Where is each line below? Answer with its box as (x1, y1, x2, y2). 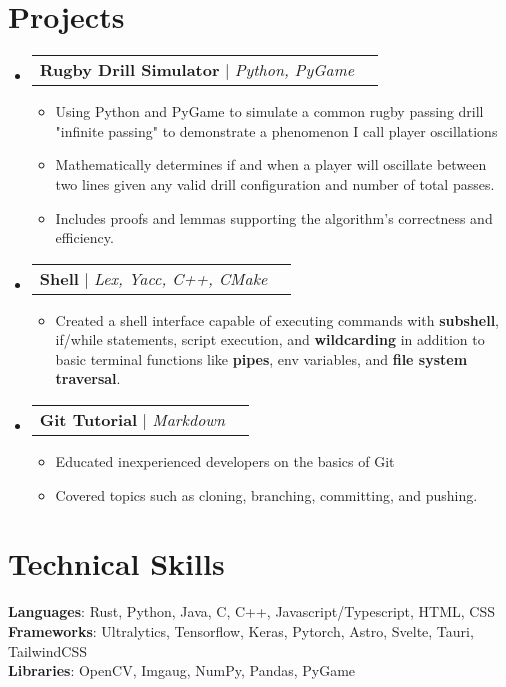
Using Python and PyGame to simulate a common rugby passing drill (55, 101, 484, 122)
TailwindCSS (8, 640, 87, 661)
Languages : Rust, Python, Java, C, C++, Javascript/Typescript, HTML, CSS (8, 601, 495, 622)
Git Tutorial (39, 408, 138, 432)
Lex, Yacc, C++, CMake (94, 266, 268, 290)
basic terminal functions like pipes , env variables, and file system (55, 348, 468, 369)
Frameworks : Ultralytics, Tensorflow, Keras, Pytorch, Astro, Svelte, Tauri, (8, 620, 474, 641)
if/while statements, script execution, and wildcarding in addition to (55, 329, 485, 350)
